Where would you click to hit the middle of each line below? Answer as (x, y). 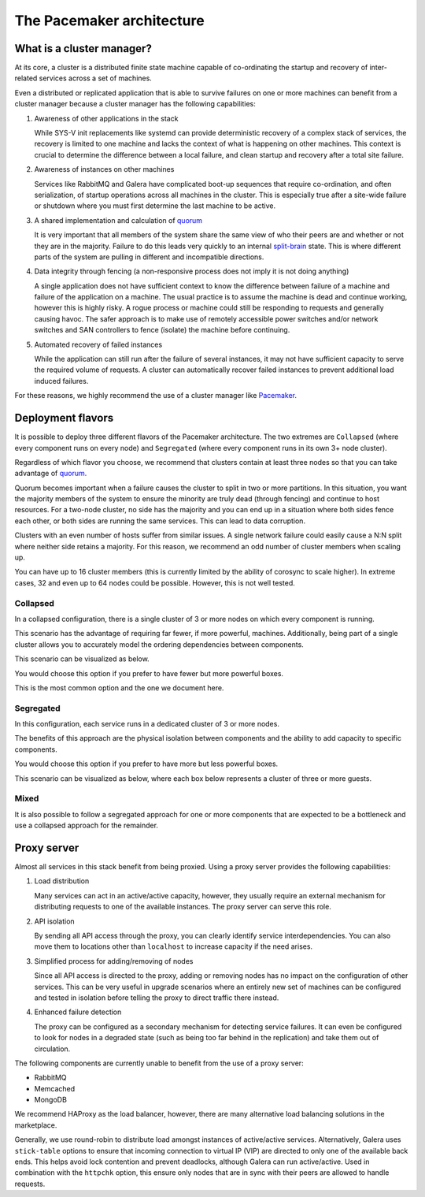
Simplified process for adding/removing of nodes (114, 961)
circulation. (52, 1049)
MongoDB (50, 1100)
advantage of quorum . (51, 474)
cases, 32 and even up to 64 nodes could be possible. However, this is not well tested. (155, 582)
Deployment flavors (64, 418)
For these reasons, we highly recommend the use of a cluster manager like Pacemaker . (156, 396)
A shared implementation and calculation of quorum (118, 220)
